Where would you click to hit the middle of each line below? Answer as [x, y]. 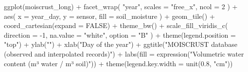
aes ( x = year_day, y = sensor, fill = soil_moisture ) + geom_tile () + [109, 16]
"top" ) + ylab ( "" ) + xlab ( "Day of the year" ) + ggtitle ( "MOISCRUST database [121, 44]
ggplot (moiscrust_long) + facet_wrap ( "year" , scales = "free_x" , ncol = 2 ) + [121, 6]
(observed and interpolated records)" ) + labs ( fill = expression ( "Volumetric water [124, 53]
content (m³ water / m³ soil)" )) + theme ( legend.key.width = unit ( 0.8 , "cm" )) [118, 63]
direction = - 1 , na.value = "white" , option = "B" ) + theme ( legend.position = [120, 35]
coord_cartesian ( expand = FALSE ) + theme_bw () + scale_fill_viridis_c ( [116, 25]
